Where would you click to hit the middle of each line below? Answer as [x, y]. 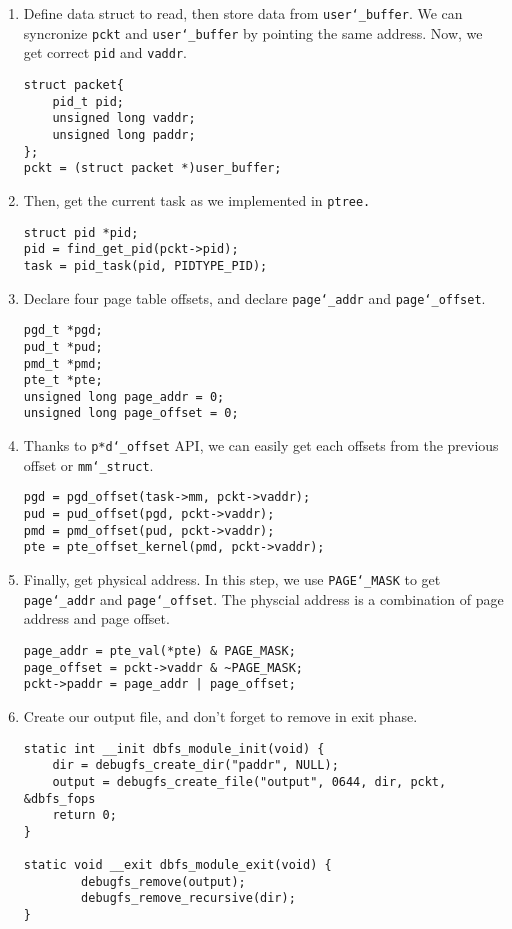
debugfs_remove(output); [163, 881]
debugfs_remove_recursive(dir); [188, 898]
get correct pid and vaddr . [105, 52]
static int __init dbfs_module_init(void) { [174, 748]
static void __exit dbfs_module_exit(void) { [177, 865]
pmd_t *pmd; [63, 363]
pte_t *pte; [63, 380]
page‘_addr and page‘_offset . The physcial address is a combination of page [263, 598]
